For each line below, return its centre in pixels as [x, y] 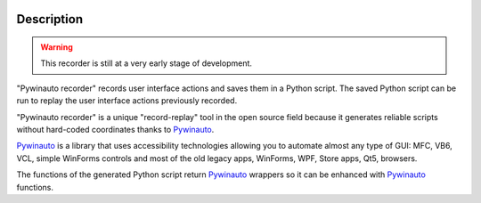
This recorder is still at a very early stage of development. [147, 63]
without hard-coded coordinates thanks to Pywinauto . [115, 129]
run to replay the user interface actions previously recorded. [127, 101]
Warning [57, 47]
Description [50, 19]
